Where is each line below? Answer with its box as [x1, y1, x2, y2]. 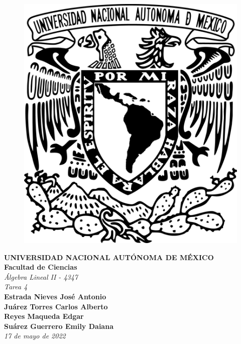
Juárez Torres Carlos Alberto [4, 301, 108, 311]
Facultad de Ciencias [4, 262, 77, 272]
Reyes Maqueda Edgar [4, 311, 84, 321]
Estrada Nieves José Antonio [4, 291, 106, 302]
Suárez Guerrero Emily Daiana [4, 320, 113, 331]
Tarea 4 [4, 281, 28, 292]
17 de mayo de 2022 [4, 330, 66, 341]
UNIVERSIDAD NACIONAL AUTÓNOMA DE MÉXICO [4, 252, 214, 262]
